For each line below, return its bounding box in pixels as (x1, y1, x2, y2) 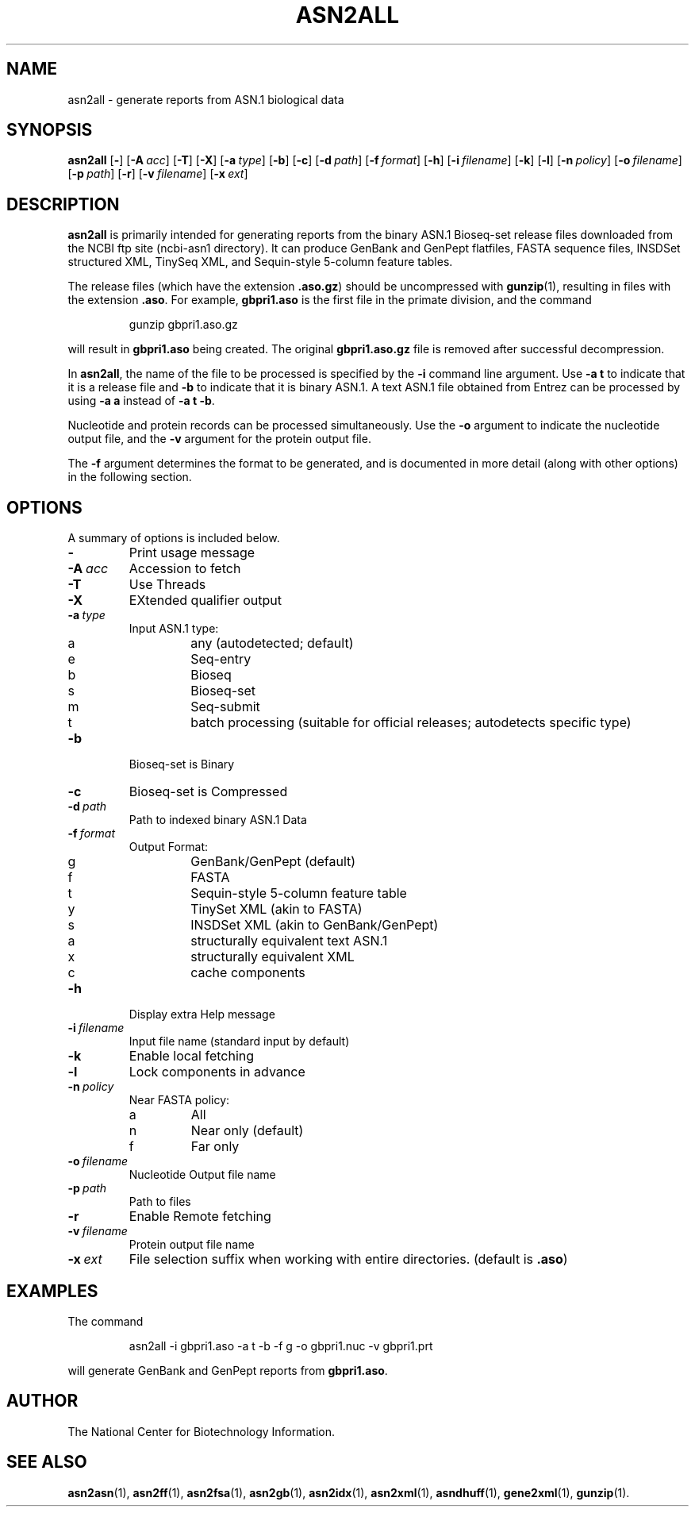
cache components (190, 964, 305, 981)
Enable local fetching (129, 1048, 255, 1064)
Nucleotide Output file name (129, 1168, 276, 1182)
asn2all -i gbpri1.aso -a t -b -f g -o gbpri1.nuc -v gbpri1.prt (129, 1338, 433, 1353)
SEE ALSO (6, 1452, 87, 1473)
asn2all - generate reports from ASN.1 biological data (67, 92, 344, 106)
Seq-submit (190, 699, 260, 715)
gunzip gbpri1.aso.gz (129, 318, 238, 332)
